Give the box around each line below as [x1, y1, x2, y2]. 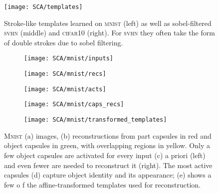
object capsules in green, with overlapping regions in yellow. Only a [4, 140, 210, 151]
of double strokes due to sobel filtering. [4, 37, 123, 47]
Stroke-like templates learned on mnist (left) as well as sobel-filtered [4, 17, 212, 28]
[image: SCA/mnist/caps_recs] [24, 101, 124, 108]
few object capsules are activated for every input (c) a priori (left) [4, 150, 206, 160]
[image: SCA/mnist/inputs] [24, 55, 113, 62]
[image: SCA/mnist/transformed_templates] [24, 116, 167, 124]
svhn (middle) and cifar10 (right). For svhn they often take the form [4, 27, 215, 38]
